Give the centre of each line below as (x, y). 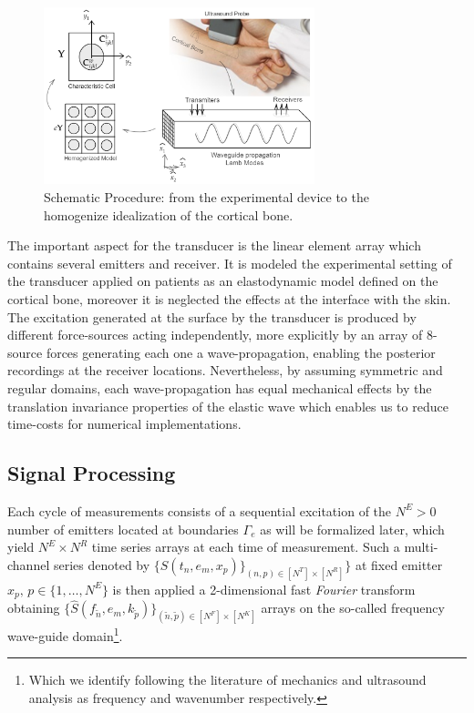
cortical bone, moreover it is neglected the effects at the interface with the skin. (229, 299)
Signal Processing (92, 473)
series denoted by (102, 564)
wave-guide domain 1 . (65, 634)
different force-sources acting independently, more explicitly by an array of (215, 335)
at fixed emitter (399, 564)
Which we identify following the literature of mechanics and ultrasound (227, 680)
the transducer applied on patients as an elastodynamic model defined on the (223, 281)
